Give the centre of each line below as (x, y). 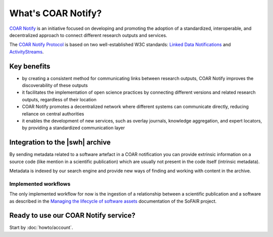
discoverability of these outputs (55, 86)
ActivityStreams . (27, 52)
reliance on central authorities (53, 113)
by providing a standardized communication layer (73, 128)
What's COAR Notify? (56, 13)
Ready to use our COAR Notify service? (73, 215)
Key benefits (30, 66)
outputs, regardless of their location (59, 99)
